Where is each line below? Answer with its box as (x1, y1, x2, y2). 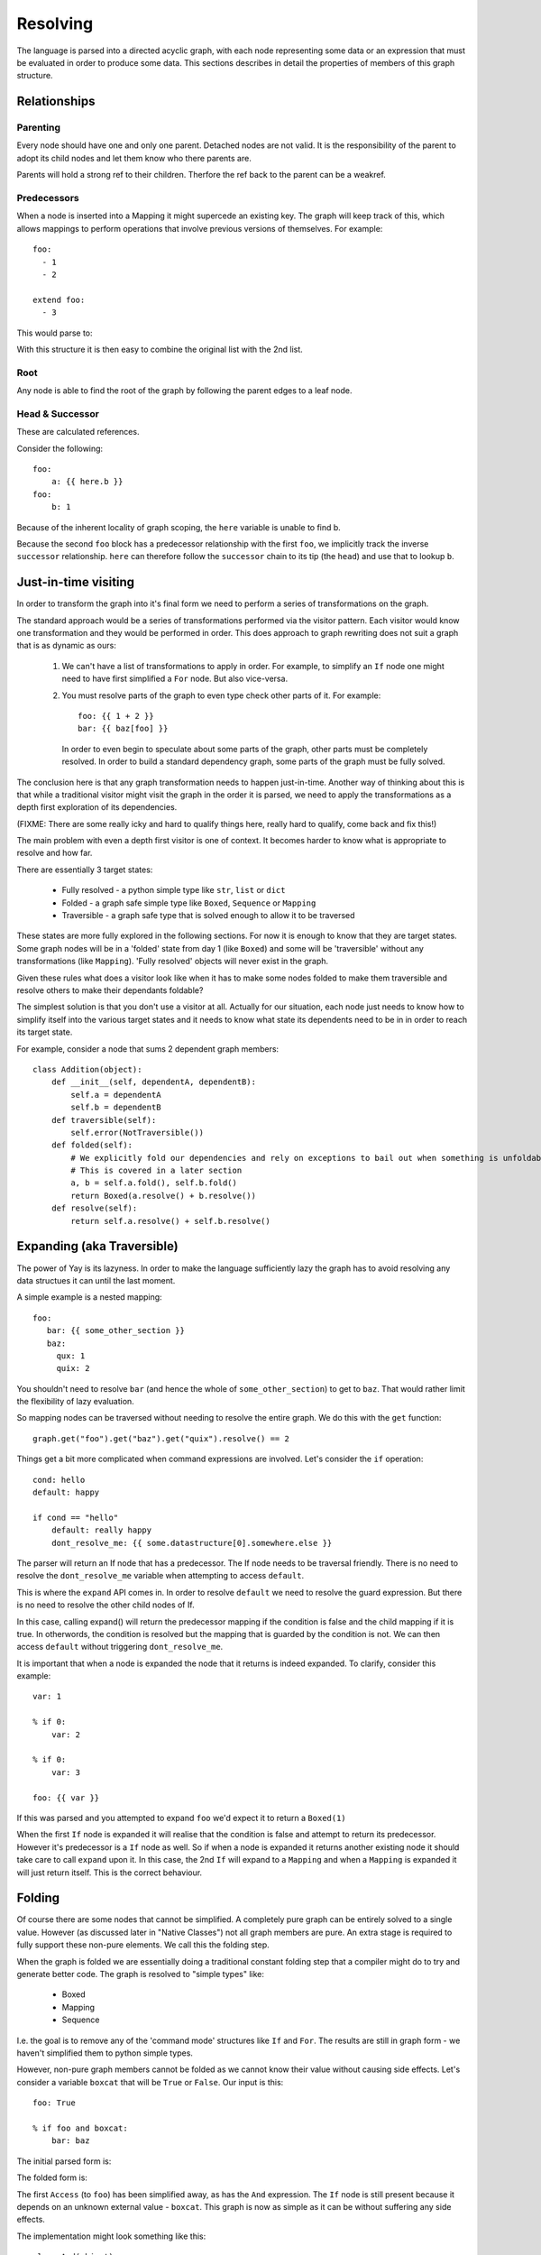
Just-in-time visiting (16, 575, 135, 590)
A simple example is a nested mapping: (16, 1292, 162, 1302)
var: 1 (32, 1691, 62, 1702)
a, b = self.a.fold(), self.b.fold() (70, 1178, 238, 1188)
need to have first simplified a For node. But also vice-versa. (61, 673, 289, 685)
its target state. (16, 1026, 73, 1037)
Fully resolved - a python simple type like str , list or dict (61, 885, 286, 896)
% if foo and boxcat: (32, 2122, 128, 2133)
